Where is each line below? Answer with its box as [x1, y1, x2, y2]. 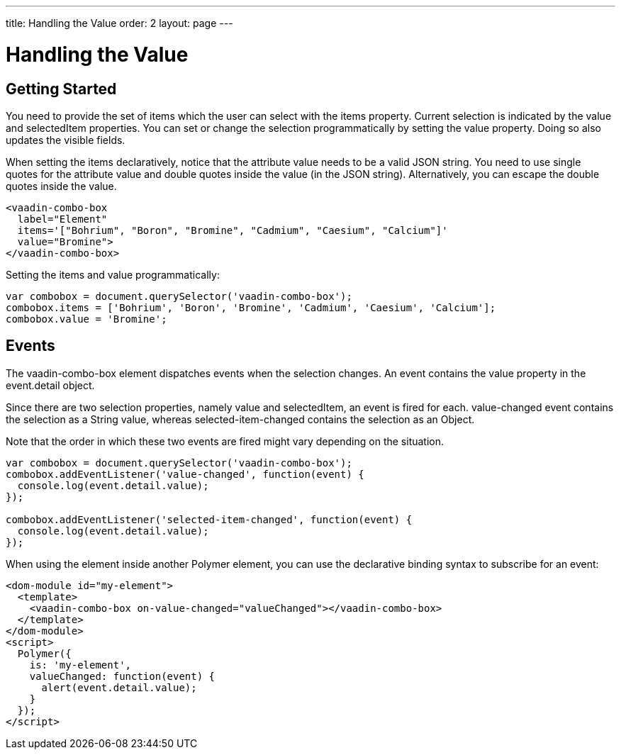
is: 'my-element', [29, 659, 132, 671]
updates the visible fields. [6, 133, 125, 146]
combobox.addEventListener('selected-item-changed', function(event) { [6, 513, 413, 525]
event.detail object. [6, 379, 95, 391]
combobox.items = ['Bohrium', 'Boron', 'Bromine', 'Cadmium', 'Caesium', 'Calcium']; [6, 301, 496, 313]
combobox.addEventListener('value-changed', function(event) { [6, 468, 364, 480]
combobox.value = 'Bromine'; [6, 313, 167, 325]
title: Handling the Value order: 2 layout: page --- [6, 17, 233, 29]
